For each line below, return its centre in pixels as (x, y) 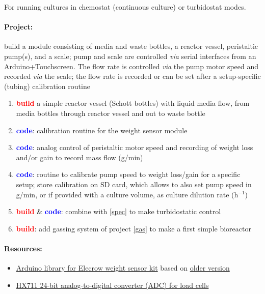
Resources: (23, 248)
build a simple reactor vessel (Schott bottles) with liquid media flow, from (133, 103)
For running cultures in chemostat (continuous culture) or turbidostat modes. (125, 7)
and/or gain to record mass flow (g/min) (79, 157)
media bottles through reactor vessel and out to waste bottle (111, 113)
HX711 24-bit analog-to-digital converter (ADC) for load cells (112, 285)
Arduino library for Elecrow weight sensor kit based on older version (123, 268)
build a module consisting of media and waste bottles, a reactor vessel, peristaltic (131, 46)
